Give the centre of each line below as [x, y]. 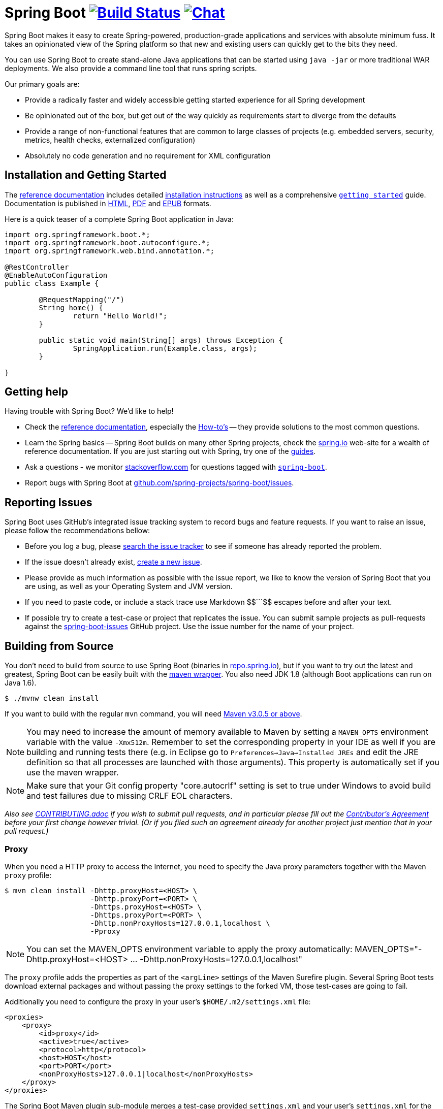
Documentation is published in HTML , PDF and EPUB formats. [108, 203]
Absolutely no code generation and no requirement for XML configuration [148, 155]
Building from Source [59, 646]
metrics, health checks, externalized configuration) [110, 140]
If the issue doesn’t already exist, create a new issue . [114, 562]
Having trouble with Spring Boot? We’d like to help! [89, 411]
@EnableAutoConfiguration [56, 275]
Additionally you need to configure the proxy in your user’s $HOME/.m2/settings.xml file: [158, 1001]
